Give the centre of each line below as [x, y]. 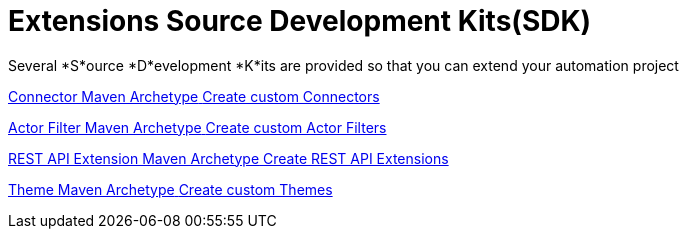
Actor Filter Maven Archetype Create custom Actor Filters [197, 127]
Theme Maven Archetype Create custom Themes [170, 189]
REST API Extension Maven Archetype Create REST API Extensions [228, 158]
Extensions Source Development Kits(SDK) [300, 21]
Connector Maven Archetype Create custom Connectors [194, 96]
